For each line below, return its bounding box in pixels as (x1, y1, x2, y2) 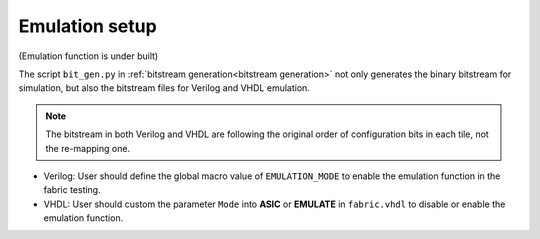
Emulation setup (18, 15, 157, 37)
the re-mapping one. (45, 142, 130, 154)
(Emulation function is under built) (18, 50, 159, 62)
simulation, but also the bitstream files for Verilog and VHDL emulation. (18, 82, 310, 94)
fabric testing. (43, 184, 101, 196)
